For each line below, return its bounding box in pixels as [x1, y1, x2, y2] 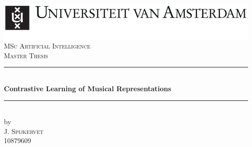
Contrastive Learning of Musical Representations [4, 83, 172, 93]
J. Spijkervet [4, 126, 44, 136]
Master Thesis [4, 50, 48, 60]
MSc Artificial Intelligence [4, 41, 91, 51]
